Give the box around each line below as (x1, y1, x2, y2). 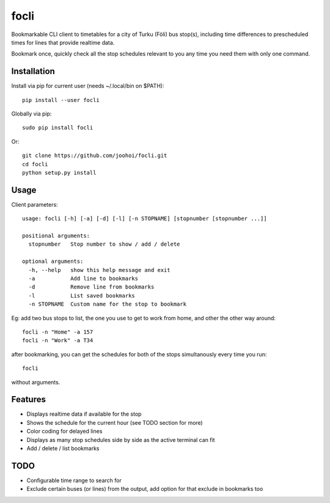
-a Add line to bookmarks (28, 275, 139, 282)
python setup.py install (22, 169, 97, 176)
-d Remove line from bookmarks (28, 284, 155, 290)
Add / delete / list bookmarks (26, 444, 100, 452)
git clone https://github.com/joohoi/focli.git (22, 152, 167, 159)
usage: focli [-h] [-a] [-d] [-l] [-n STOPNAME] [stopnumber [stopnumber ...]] (22, 215, 267, 222)
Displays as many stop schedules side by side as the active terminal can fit (26, 436, 215, 443)
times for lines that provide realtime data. (11, 39, 115, 46)
